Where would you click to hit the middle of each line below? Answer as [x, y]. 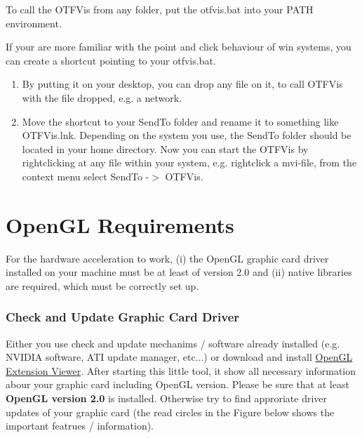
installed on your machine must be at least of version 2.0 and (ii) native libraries [179, 272]
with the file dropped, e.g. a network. [102, 97]
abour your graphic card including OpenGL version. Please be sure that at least [177, 384]
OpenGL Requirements [120, 224]
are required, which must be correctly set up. [102, 285]
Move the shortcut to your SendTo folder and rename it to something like [180, 121]
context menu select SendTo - [86, 176]
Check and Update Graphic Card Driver [123, 317]
